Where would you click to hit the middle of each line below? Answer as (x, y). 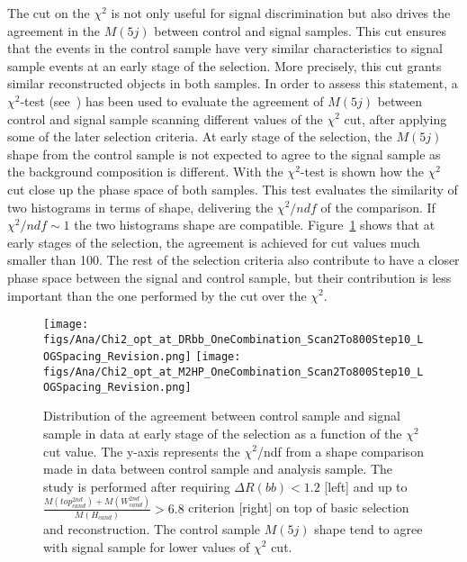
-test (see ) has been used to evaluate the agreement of (172, 100)
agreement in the (54, 30)
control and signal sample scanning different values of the (165, 118)
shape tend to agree (368, 528)
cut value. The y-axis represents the (142, 451)
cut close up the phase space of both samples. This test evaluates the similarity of (233, 189)
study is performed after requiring (137, 486)
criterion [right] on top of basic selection (299, 508)
